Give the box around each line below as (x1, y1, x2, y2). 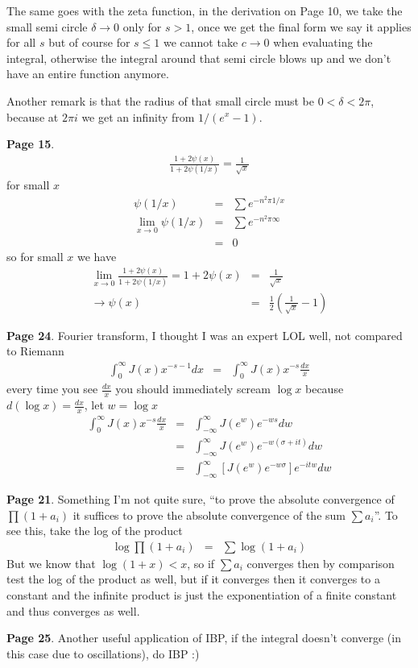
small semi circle (6, 18, 88, 35)
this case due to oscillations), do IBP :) (6, 645, 200, 662)
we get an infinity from (81, 108, 195, 125)
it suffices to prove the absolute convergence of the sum (72, 506, 346, 523)
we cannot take (163, 34, 238, 51)
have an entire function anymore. (6, 65, 169, 82)
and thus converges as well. (6, 602, 140, 619)
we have (77, 247, 117, 264)
